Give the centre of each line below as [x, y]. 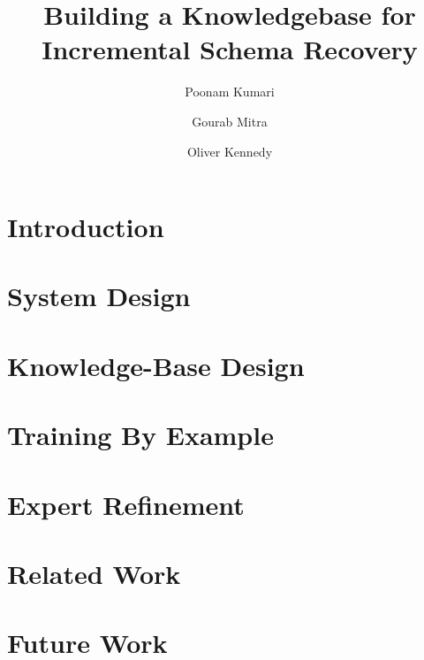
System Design [99, 296]
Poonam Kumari [230, 92]
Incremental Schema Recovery [230, 49]
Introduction [86, 227]
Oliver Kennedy [230, 151]
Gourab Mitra [230, 121]
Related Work [94, 573]
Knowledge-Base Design [156, 365]
